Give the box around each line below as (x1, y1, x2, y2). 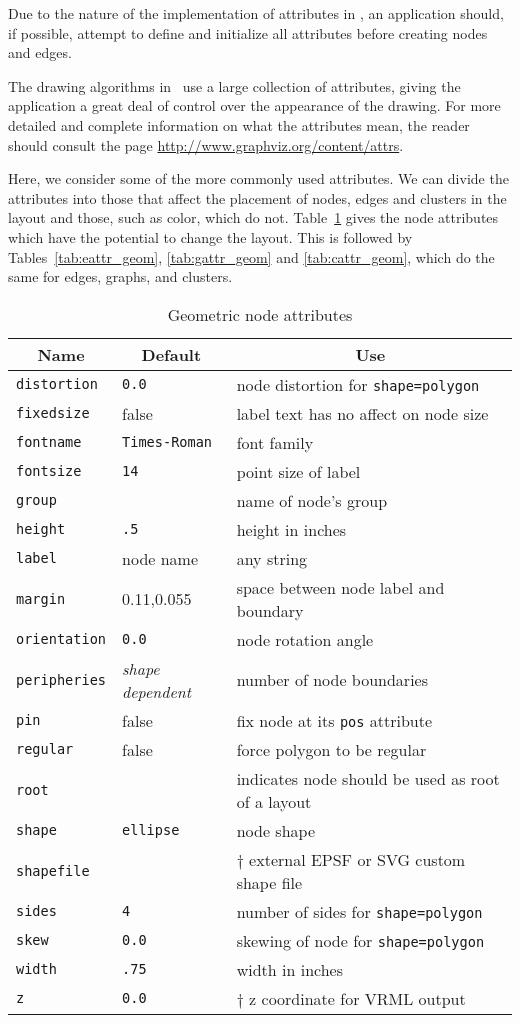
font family (236, 430, 314, 454)
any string (236, 546, 308, 570)
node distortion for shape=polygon (236, 372, 480, 396)
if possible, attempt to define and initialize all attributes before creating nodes (8, 22, 488, 43)
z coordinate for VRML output (249, 986, 466, 1010)
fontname (16, 434, 82, 451)
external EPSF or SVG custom (249, 847, 466, 871)
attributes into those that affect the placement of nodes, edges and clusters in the (8, 187, 507, 208)
